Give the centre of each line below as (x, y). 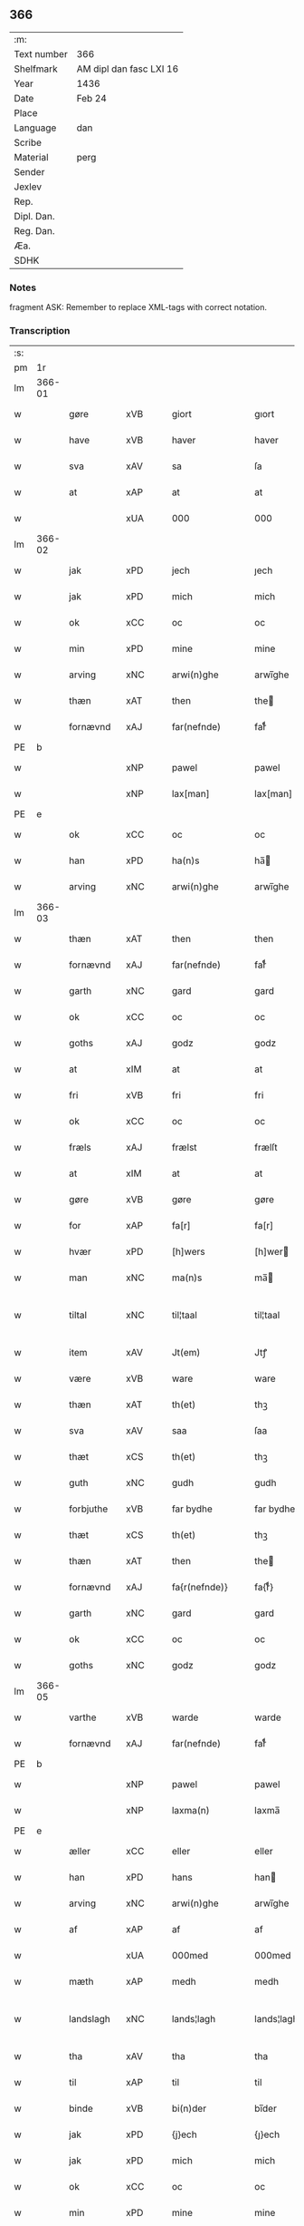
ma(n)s (187, 1278)
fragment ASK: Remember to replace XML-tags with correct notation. (138, 307)
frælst (184, 1148)
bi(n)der (189, 2109)
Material (31, 157)
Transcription (40, 331)
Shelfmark (36, 69)
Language (35, 128)
